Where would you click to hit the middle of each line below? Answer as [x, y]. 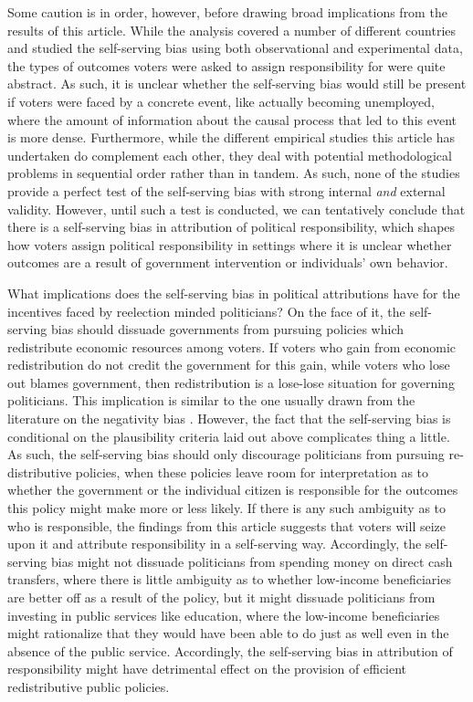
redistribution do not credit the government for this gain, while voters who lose [229, 365]
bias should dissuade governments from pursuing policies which [227, 329]
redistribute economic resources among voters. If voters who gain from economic [231, 346]
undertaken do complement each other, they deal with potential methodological [230, 155]
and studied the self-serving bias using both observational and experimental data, [235, 48]
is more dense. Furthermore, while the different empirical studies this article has [231, 137]
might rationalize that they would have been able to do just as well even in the [228, 633]
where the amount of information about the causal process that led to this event [232, 119]
